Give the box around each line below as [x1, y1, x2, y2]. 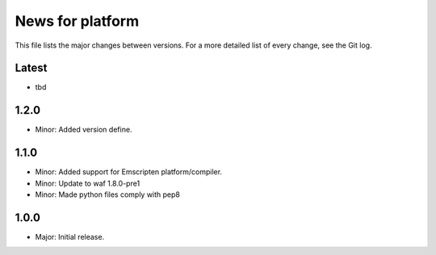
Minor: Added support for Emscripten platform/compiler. [35, 167, 222, 177]
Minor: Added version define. [35, 125, 132, 135]
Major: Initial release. [35, 232, 105, 241]
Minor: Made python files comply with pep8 [35, 190, 181, 199]
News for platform [15, 12, 140, 30]
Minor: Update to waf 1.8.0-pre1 [35, 178, 140, 188]
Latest [15, 61, 48, 75]
